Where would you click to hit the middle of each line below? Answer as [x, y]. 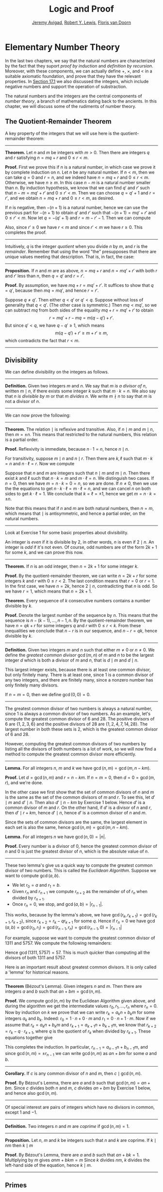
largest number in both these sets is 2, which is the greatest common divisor [81, 729]
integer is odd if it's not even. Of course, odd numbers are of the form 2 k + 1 [81, 547]
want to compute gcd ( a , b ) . [33, 876]
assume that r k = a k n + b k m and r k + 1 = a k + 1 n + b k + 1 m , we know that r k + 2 [81, 1025]
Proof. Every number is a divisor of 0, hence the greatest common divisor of [81, 846]
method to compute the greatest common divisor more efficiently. [71, 754]
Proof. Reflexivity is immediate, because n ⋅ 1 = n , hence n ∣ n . [67, 449]
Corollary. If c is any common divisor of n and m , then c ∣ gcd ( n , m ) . [73, 1073]
